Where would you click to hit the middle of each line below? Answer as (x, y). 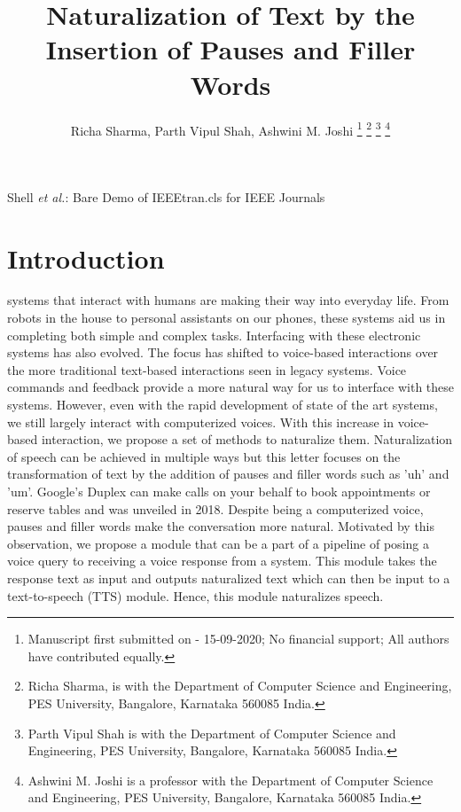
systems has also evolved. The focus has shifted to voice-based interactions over (223, 352)
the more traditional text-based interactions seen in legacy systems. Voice (207, 369)
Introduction (86, 258)
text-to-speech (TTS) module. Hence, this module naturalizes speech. (195, 595)
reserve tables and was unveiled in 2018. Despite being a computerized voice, (215, 508)
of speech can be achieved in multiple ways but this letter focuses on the (204, 456)
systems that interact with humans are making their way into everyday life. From (228, 300)
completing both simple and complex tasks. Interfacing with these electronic (214, 335)
